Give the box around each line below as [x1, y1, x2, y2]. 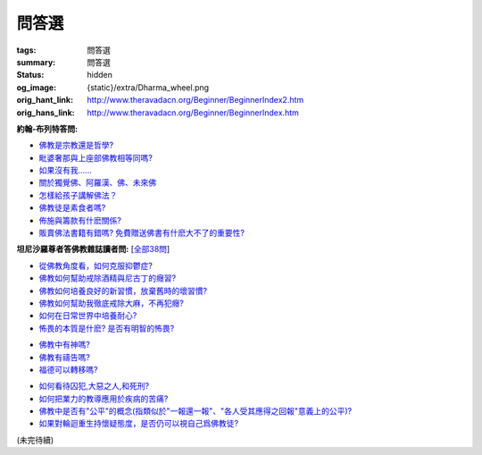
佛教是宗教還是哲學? [38, 139, 114, 151]
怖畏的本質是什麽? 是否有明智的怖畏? [38, 323, 175, 333]
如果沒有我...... [38, 165, 93, 176]
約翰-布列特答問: [16, 123, 79, 134]
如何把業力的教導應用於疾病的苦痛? [38, 393, 169, 404]
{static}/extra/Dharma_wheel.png [87, 81, 210, 93]
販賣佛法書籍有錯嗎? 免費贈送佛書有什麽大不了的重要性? [38, 228, 245, 239]
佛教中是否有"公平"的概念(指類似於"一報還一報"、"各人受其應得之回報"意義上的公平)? [38, 406, 353, 417]
